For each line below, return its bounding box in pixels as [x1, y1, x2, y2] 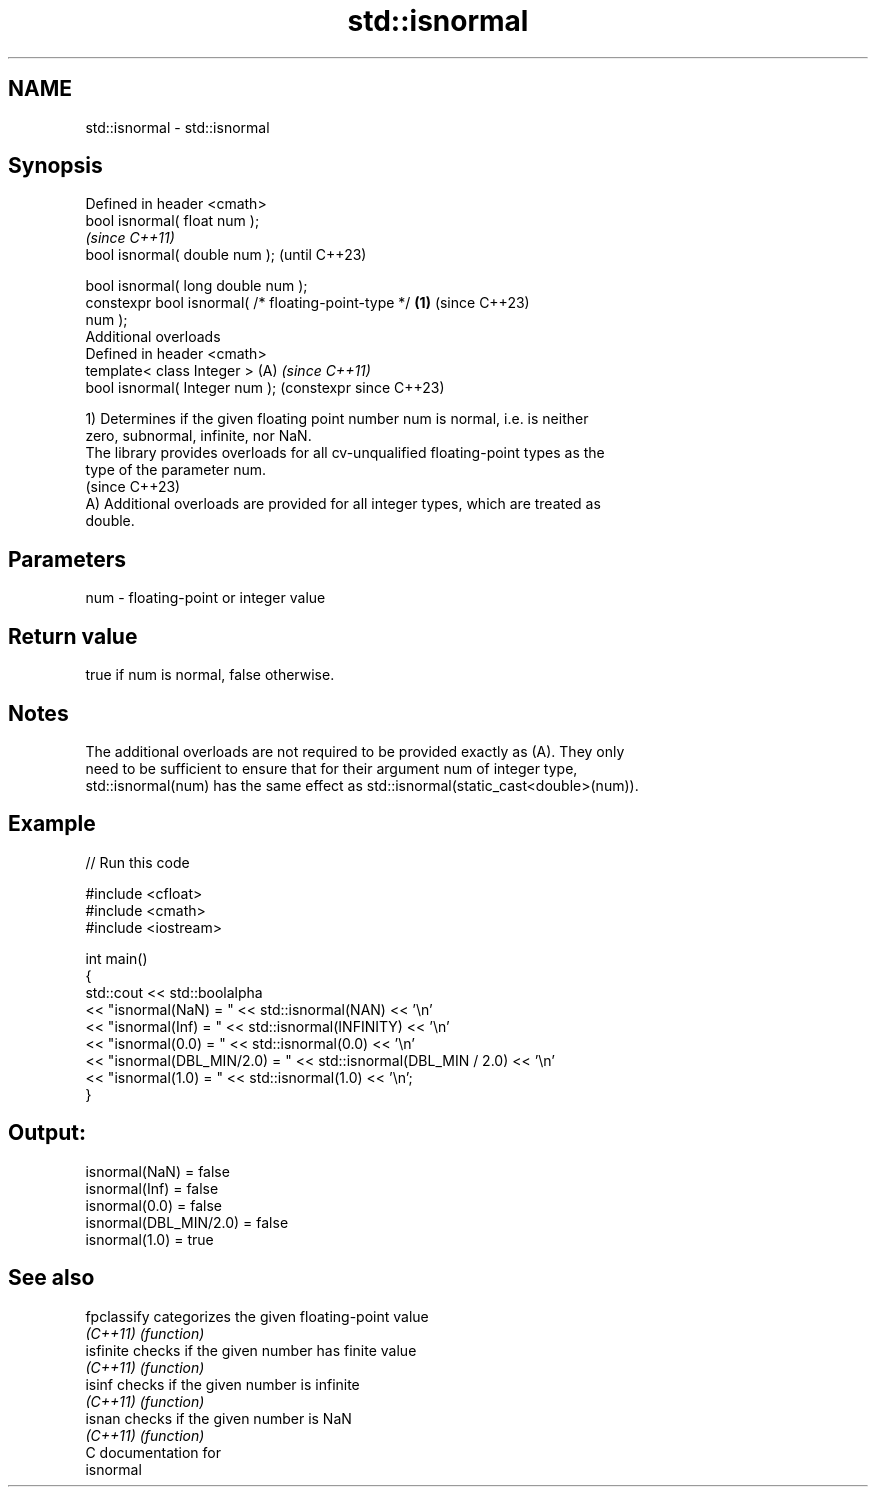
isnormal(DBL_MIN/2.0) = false [85, 1213, 289, 1231]
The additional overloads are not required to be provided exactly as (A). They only [85, 742, 625, 760]
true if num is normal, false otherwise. [85, 666, 335, 684]
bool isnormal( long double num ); [85, 277, 308, 295]
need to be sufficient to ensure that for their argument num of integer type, [85, 759, 578, 777]
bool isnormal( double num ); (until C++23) [85, 246, 367, 264]
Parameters [8, 546, 126, 572]
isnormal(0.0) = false [85, 1196, 222, 1214]
